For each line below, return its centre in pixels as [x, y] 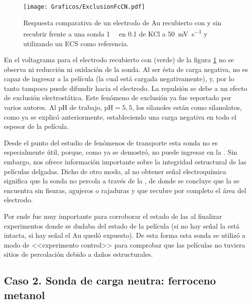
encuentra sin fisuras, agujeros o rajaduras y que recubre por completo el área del [125, 190]
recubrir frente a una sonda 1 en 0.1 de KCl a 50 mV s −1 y [116, 33]
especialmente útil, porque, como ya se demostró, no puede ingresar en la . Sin [121, 152]
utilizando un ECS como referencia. [76, 43]
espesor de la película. [36, 126]
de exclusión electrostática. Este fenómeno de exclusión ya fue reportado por [118, 98]
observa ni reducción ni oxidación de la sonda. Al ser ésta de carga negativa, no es [126, 69]
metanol [25, 294]
